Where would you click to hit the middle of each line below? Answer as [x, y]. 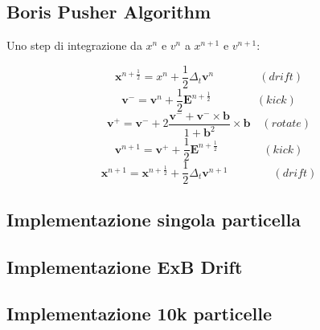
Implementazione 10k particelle [139, 314]
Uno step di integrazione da [74, 45]
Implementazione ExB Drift [125, 266]
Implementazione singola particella [154, 219]
